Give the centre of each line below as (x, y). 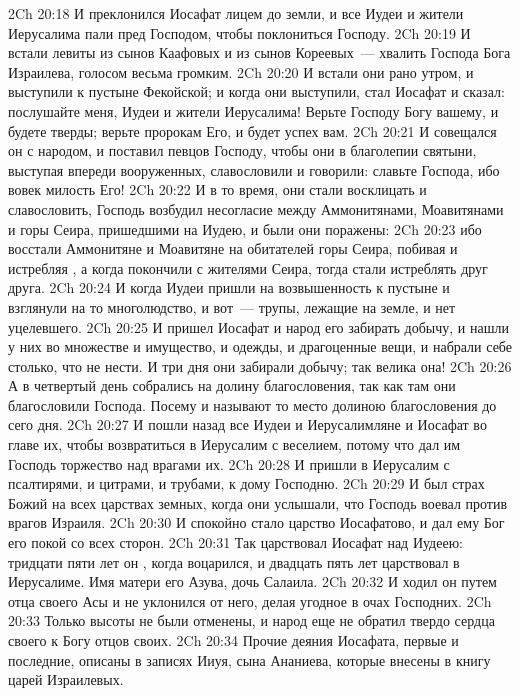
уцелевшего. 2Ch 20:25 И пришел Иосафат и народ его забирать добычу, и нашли (258, 326)
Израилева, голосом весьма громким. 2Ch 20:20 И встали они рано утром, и (241, 71)
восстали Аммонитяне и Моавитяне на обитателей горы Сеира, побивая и (233, 248)
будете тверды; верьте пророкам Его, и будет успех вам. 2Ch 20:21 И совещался (252, 130)
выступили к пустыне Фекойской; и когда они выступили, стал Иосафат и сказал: (256, 91)
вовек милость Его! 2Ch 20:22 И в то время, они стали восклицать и (217, 189)
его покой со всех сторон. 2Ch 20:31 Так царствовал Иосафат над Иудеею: (236, 542)
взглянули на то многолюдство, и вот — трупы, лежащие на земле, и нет (232, 306)
